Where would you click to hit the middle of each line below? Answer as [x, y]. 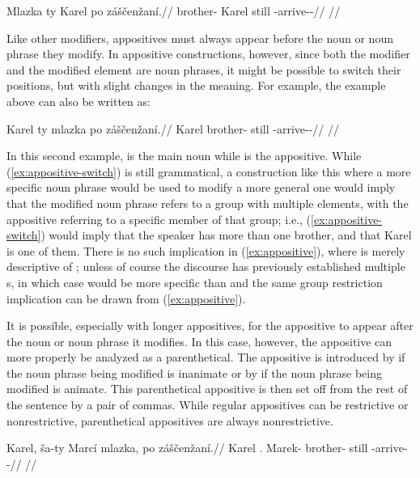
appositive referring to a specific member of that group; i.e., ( [159, 219]
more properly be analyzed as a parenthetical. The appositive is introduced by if [206, 357]
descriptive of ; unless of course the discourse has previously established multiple [206, 266]
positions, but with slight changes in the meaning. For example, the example [196, 85]
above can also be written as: [78, 101]
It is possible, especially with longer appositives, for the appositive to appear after [210, 326]
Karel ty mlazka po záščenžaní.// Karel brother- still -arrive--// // [173, 128]
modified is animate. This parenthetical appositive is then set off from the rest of [207, 389]
